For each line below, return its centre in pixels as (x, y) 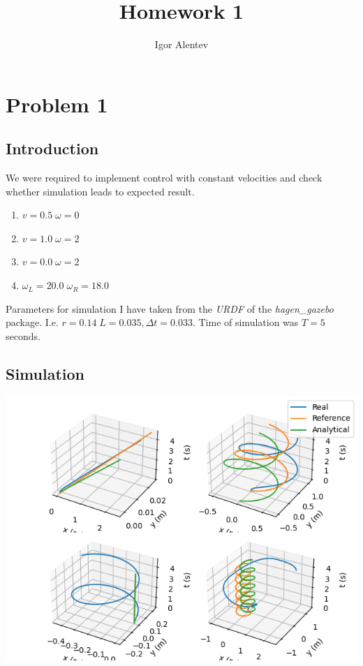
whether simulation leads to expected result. (100, 191)
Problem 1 (57, 104)
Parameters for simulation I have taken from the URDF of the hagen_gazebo (170, 308)
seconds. (23, 335)
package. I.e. (32, 322)
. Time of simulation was (245, 322)
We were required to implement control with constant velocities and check (164, 178)
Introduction (52, 148)
